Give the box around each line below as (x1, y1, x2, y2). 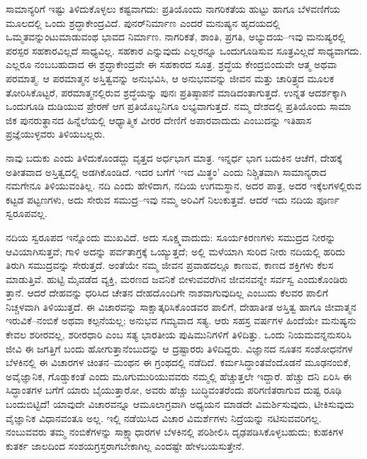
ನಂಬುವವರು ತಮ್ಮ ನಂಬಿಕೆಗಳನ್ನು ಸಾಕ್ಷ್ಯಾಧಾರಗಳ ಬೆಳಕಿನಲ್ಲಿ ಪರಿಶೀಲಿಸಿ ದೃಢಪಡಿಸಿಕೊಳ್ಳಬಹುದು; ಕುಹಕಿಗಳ (6, 424, 344, 439)
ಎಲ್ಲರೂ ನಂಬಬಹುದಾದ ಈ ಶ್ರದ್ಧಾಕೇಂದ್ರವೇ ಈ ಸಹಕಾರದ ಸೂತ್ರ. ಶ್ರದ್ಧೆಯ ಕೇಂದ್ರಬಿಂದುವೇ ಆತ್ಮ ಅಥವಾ (6, 57, 337, 72)
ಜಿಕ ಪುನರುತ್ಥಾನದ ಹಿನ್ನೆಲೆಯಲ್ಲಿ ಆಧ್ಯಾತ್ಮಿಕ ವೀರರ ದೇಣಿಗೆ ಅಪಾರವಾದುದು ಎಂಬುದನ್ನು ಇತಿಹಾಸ (6, 112, 312, 127)
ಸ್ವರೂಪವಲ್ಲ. (6, 206, 47, 221)
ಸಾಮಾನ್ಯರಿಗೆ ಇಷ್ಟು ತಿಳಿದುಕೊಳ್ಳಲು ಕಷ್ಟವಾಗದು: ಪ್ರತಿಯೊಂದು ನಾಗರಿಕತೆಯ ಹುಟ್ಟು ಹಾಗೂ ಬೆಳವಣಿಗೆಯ (6, 1, 340, 16)
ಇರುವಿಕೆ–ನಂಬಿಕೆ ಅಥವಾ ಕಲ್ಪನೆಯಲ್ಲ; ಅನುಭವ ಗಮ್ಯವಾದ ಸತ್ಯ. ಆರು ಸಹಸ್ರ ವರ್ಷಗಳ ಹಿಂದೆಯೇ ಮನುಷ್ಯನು (6, 313, 356, 328)
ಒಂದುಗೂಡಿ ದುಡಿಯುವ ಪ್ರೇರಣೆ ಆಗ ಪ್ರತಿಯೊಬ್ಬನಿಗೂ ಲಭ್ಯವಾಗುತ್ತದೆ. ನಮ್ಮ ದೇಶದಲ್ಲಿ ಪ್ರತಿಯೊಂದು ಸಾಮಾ (6, 99, 351, 114)
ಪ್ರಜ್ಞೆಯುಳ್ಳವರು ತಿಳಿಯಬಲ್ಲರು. (6, 126, 106, 141)
